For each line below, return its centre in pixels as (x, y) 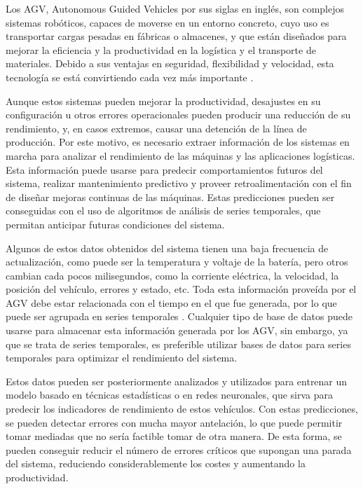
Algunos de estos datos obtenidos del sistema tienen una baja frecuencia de (167, 248)
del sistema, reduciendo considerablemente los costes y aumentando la (156, 463)
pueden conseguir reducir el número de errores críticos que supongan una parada (179, 449)
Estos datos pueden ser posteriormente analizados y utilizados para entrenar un (177, 381)
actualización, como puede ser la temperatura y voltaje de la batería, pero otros (177, 262)
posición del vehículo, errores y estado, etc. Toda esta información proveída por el (181, 289)
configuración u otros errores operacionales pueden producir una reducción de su (178, 115)
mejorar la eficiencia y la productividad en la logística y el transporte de (161, 49)
